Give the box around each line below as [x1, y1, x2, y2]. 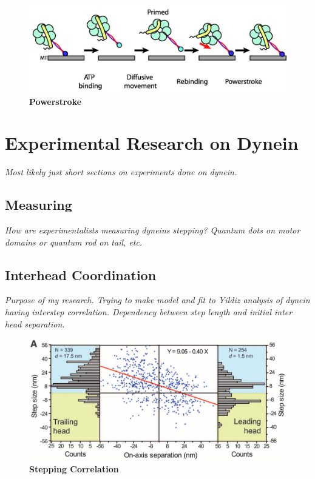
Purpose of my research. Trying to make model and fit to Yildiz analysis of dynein [5, 293, 310, 306]
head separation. [5, 317, 65, 330]
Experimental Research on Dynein [5, 130, 299, 155]
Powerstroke [29, 95, 82, 107]
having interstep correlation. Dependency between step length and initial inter [5, 306, 293, 318]
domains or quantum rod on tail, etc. [5, 235, 143, 248]
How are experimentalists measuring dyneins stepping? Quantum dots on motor [5, 224, 300, 236]
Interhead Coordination [5, 265, 157, 284]
